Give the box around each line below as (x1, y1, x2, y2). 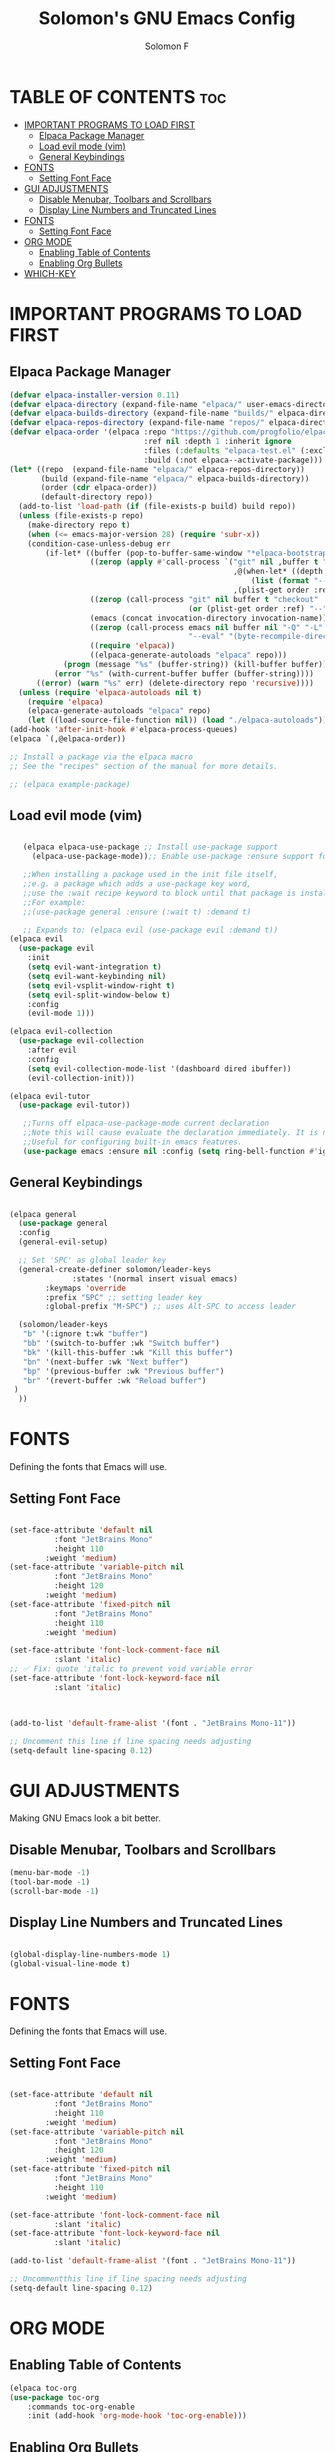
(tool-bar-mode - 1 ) (9, 1877, 91, 1887)
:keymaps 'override (45, 1283, 127, 1293)
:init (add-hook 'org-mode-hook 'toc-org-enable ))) (27, 2411, 247, 2421)
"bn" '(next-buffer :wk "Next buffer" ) (22, 1357, 189, 1367)
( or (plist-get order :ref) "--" (188, 603, 328, 614)
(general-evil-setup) (18, 1237, 109, 1247)
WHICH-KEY (23, 267, 77, 279)
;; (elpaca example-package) (9, 779, 131, 789)
